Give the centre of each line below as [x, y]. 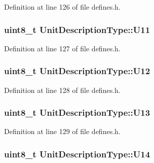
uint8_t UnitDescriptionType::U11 [77, 29]
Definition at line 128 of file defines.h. [62, 90]
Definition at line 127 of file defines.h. [62, 48]
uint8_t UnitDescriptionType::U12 [77, 71]
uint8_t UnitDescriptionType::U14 [77, 154]
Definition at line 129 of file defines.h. [62, 131]
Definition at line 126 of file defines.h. [62, 7]
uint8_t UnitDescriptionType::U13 [77, 112]
